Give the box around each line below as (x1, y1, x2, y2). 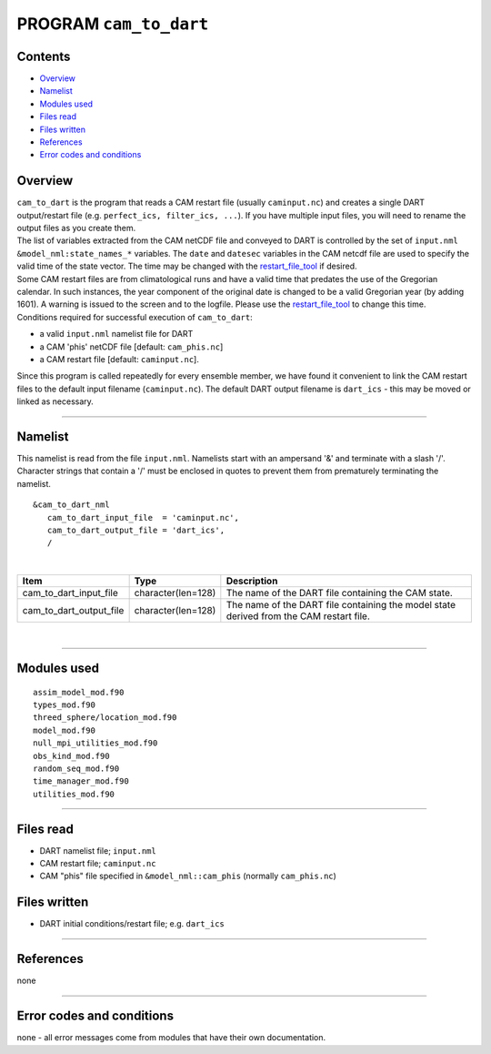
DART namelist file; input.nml (39, 845, 156, 856)
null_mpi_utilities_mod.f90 (33, 738, 158, 748)
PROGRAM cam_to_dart (16, 14, 209, 34)
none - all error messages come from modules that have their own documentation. (16, 1032, 326, 1043)
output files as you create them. (16, 223, 136, 234)
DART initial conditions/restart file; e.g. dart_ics (39, 918, 225, 929)
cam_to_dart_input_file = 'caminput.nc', (46, 512, 240, 522)
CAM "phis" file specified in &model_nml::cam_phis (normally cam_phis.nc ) (39, 870, 336, 882)
